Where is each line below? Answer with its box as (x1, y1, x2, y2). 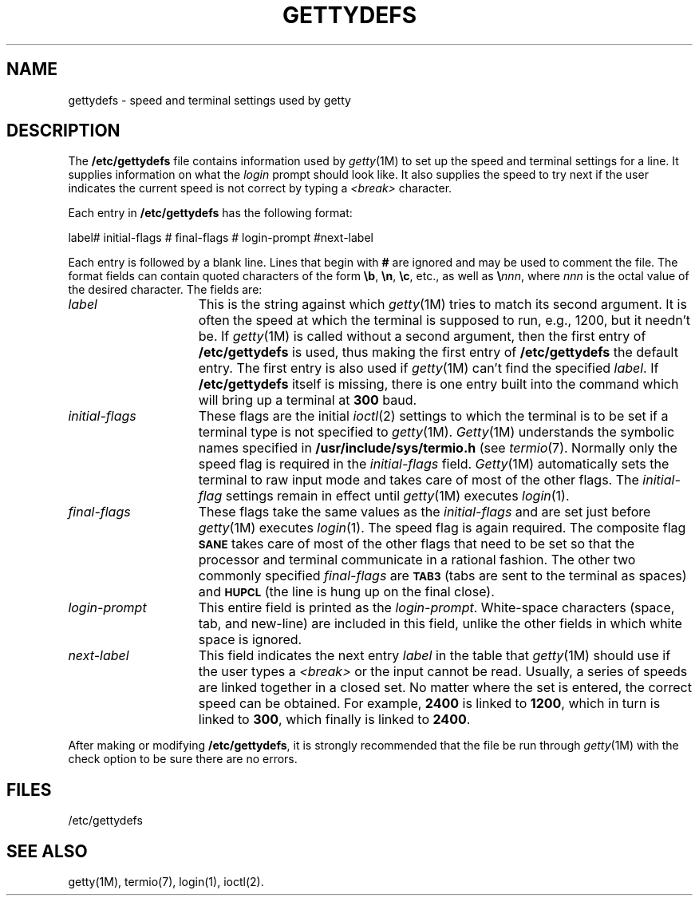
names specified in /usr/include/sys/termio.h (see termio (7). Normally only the (198, 440, 677, 457)
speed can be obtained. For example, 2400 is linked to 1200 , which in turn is (198, 695, 661, 712)
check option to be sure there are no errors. (68, 752, 298, 766)
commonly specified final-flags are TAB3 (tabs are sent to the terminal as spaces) (198, 568, 687, 584)
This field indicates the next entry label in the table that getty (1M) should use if (198, 647, 671, 664)
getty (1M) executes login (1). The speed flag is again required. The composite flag (198, 520, 686, 536)
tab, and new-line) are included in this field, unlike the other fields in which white (198, 615, 682, 632)
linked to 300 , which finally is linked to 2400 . (198, 711, 471, 728)
